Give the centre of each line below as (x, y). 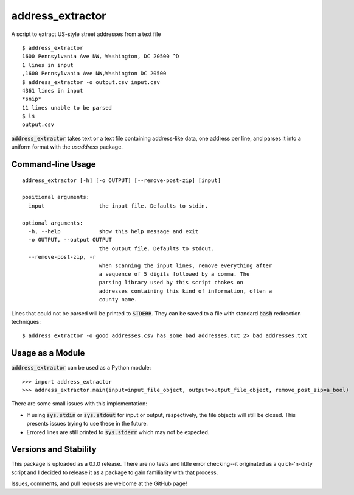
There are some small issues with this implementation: (79, 404)
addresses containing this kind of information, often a (186, 291)
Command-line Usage (54, 164)
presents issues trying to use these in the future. (87, 424)
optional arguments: (53, 223)
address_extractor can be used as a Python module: (81, 368)
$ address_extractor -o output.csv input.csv (91, 82)
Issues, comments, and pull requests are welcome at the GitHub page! (99, 483)
